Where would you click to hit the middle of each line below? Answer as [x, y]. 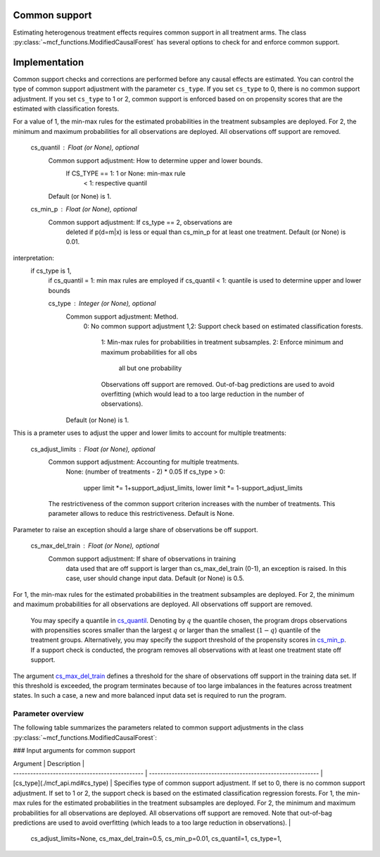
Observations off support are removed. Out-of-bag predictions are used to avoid [218, 384]
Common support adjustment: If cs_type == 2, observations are [140, 222]
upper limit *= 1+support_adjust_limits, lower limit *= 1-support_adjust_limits [193, 488]
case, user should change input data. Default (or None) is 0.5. [155, 579]
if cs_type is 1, [51, 271]
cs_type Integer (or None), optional [102, 304]
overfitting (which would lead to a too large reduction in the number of [203, 394]
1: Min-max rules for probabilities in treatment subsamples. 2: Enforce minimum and [222, 343]
